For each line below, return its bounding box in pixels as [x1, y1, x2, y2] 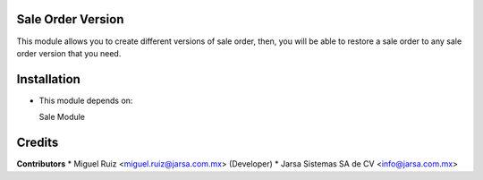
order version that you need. [16, 47, 122, 58]
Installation [16, 72, 80, 87]
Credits [16, 135, 59, 150]
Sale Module [38, 112, 85, 123]
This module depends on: [38, 95, 133, 106]
